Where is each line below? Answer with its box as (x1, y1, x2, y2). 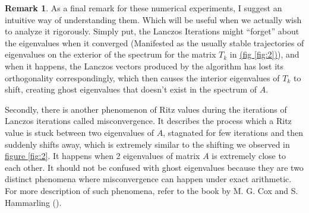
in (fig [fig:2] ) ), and (229, 48, 299, 61)
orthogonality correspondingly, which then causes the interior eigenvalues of (5, 71, 280, 84)
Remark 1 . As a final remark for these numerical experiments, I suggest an (5, 2, 282, 14)
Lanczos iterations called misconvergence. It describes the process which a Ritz (5, 115, 292, 127)
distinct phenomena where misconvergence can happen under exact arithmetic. (5, 173, 292, 185)
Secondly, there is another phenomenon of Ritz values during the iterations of (5, 103, 287, 115)
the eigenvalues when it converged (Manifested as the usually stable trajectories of (5, 36, 304, 49)
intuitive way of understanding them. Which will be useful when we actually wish (5, 13, 302, 26)
